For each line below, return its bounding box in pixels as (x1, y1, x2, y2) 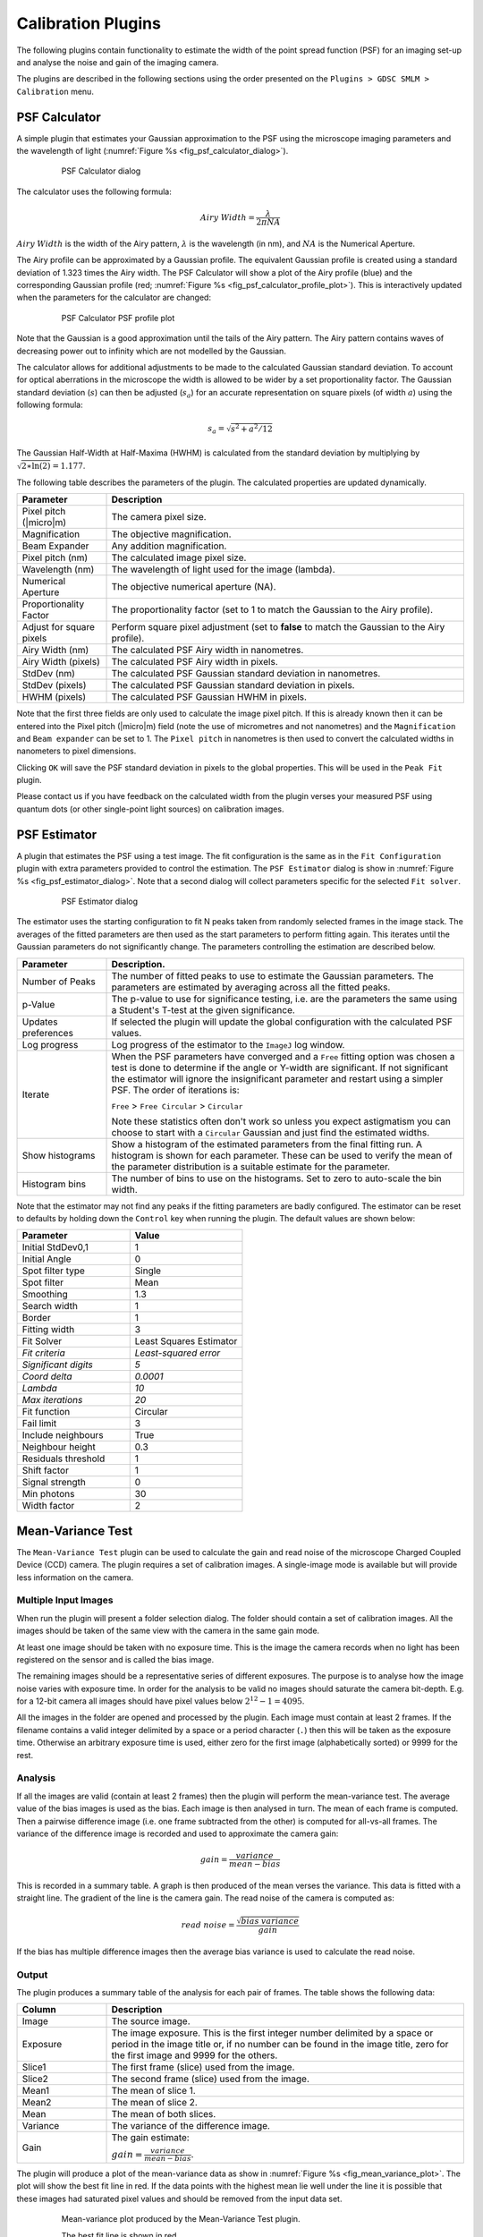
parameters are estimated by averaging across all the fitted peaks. (111, 981, 391, 993)
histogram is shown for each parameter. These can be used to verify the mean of (111, 1149, 453, 1161)
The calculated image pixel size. (111, 551, 247, 564)
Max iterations (21, 1394, 83, 1407)
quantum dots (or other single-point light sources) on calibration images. (16, 804, 284, 814)
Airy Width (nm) (21, 644, 89, 657)
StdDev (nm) (21, 668, 76, 680)
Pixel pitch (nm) (21, 551, 89, 564)
